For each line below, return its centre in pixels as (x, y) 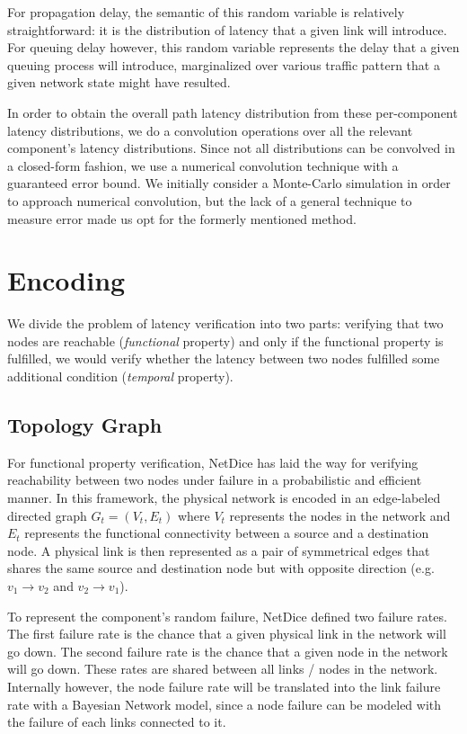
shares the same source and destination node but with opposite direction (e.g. (221, 568)
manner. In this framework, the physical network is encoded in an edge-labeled (224, 498)
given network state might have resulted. (119, 82)
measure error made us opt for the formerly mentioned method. (182, 218)
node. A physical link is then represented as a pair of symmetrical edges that (219, 550)
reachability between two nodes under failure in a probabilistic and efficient (215, 480)
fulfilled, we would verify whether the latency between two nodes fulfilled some (224, 358)
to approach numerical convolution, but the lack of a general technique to (210, 200)
